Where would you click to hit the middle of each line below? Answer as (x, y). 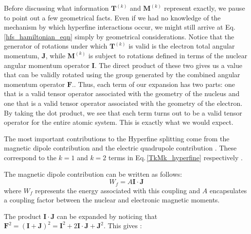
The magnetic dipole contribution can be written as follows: (93, 174)
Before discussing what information (56, 8)
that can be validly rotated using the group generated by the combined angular (122, 75)
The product (23, 216)
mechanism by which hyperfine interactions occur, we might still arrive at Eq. (120, 27)
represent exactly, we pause (205, 8)
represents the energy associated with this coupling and (117, 190)
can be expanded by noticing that (107, 216)
